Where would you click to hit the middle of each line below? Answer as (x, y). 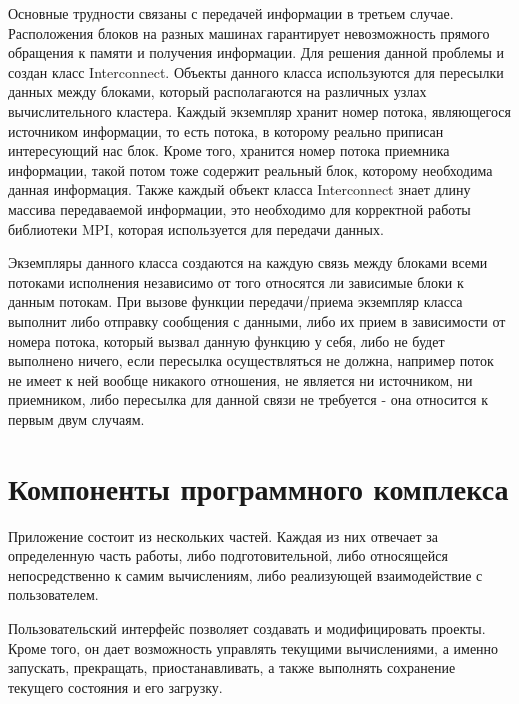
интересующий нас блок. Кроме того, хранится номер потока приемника (229, 150)
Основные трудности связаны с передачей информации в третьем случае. (231, 13)
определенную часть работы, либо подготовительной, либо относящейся (228, 555)
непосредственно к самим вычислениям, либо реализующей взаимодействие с (245, 574)
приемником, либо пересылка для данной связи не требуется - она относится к (248, 399)
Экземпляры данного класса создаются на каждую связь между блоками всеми (248, 262)
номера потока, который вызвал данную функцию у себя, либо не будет (226, 340)
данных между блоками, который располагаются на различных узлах (217, 91)
